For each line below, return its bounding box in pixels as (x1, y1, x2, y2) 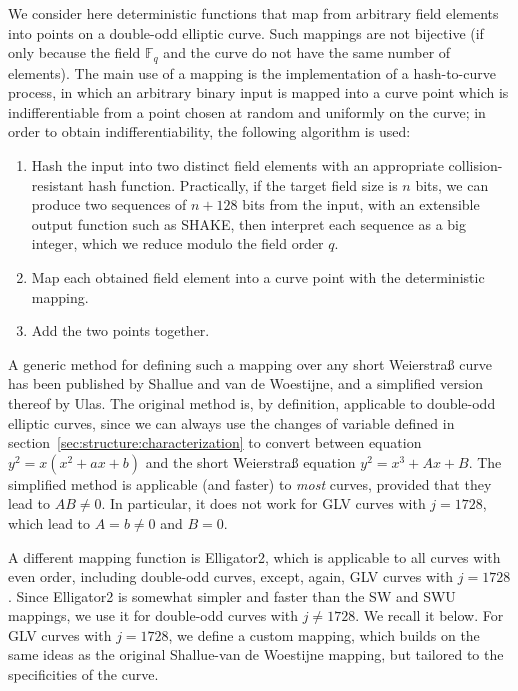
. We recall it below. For (355, 605, 504, 626)
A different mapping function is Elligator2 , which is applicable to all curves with (8, 546, 501, 567)
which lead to (8, 512, 91, 533)
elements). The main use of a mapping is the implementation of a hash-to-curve (8, 62, 496, 83)
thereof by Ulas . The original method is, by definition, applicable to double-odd (8, 392, 496, 413)
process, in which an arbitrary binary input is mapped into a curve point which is (8, 82, 509, 103)
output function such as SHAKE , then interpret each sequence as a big (31, 213, 466, 234)
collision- (448, 155, 503, 176)
